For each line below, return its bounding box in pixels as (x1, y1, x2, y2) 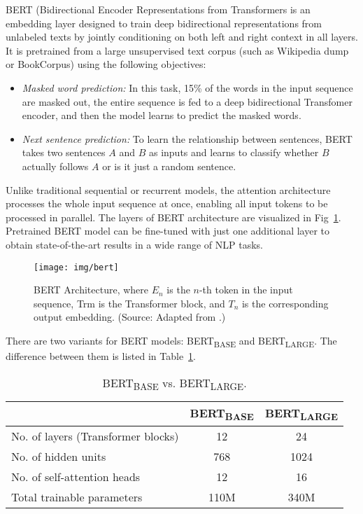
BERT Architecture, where (34, 282, 149, 297)
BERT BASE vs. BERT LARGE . (102, 374, 247, 393)
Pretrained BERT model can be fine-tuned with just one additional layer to (6, 223, 330, 238)
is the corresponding (241, 296, 329, 310)
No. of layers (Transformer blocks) (11, 428, 179, 445)
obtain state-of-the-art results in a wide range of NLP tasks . (6, 237, 264, 251)
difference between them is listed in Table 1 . (6, 349, 197, 363)
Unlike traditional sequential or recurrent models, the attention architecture (6, 182, 331, 197)
